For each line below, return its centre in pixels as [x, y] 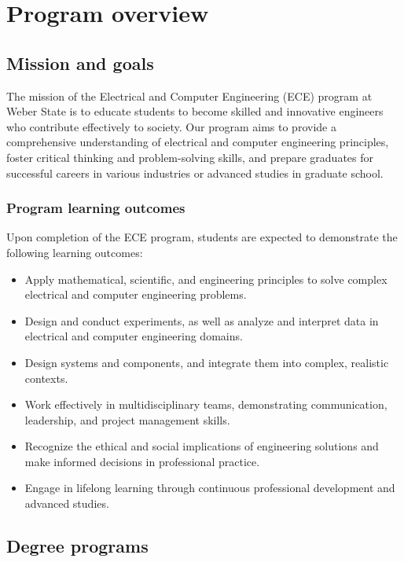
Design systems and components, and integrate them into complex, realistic [207, 362]
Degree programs [77, 546]
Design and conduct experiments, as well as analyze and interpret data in [202, 320]
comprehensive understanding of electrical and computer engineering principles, [198, 142]
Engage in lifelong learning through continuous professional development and [210, 488]
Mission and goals [80, 62]
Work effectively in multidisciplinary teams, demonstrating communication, [206, 404]
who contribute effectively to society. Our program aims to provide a [171, 126]
